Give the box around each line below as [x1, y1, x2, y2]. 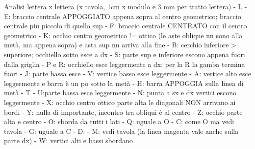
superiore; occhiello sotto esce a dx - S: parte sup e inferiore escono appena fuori [4, 49, 245, 59]
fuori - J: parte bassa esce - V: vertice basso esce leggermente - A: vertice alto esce [4, 68, 251, 79]
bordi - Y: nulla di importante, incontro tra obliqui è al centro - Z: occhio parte [4, 106, 243, 117]
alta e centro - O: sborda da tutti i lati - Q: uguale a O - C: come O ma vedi [4, 116, 234, 127]
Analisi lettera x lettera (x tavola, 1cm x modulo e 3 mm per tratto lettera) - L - [4, 1, 247, 11]
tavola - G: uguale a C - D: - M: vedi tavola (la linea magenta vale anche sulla [4, 126, 239, 136]
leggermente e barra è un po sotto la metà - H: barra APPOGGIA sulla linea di [4, 78, 244, 88]
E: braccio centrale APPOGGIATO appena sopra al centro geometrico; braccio [4, 11, 241, 21]
